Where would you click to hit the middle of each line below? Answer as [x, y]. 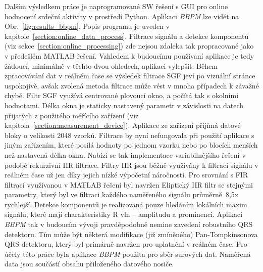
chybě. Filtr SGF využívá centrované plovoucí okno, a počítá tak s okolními [122, 95]
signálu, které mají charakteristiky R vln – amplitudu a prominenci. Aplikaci [124, 214]
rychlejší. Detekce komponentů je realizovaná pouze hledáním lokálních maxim [126, 204]
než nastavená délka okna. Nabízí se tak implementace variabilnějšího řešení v [125, 154]
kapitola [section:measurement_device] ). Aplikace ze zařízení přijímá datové [123, 125]
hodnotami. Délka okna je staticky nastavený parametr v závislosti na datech [124, 105]
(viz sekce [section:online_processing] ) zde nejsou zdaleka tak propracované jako [129, 46]
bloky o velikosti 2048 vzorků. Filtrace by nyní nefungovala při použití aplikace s [129, 135]
